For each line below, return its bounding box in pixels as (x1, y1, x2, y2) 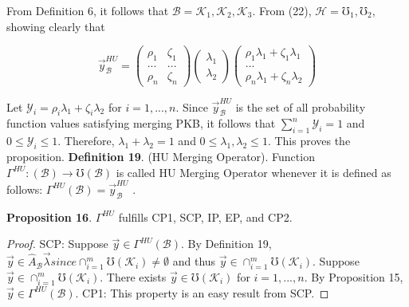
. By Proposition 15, (304, 268, 403, 285)
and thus (172, 253, 216, 270)
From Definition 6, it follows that (6, 2, 169, 18)
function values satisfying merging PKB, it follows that (6, 115, 276, 132)
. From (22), (252, 2, 312, 18)
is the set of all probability (235, 98, 366, 115)
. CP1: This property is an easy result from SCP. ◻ (75, 284, 329, 301)
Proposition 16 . (6, 208, 92, 225)
